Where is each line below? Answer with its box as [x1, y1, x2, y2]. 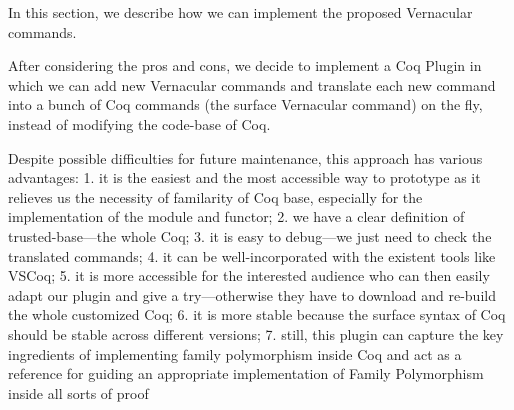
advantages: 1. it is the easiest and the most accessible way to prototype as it [8, 167, 481, 188]
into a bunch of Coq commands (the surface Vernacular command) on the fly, [8, 94, 483, 115]
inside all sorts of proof [8, 382, 149, 403]
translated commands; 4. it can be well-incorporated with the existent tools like [8, 245, 496, 266]
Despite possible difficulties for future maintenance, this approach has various [8, 147, 483, 168]
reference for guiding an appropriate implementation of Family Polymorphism [8, 363, 484, 384]
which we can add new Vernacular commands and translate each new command [8, 74, 496, 95]
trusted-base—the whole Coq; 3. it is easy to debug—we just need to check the [8, 225, 492, 246]
